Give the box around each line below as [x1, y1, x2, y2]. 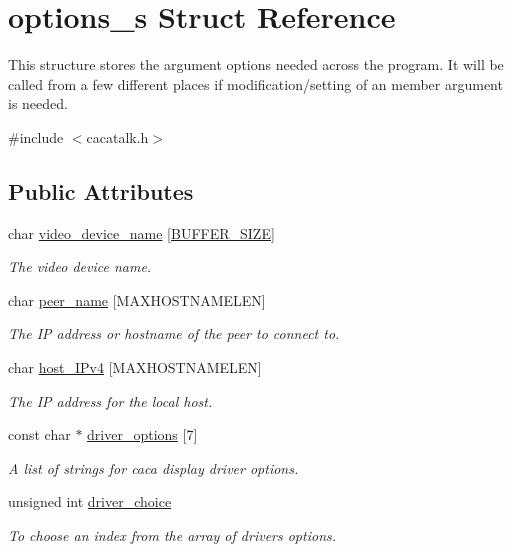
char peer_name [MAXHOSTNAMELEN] [8, 289, 266, 310]
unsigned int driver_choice [8, 491, 172, 512]
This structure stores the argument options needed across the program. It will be [8, 54, 504, 75]
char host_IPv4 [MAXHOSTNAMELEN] [8, 357, 262, 378]
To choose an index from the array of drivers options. [8, 525, 337, 546]
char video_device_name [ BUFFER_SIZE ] [8, 222, 275, 243]
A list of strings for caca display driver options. [8, 457, 299, 478]
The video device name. [8, 256, 152, 277]
